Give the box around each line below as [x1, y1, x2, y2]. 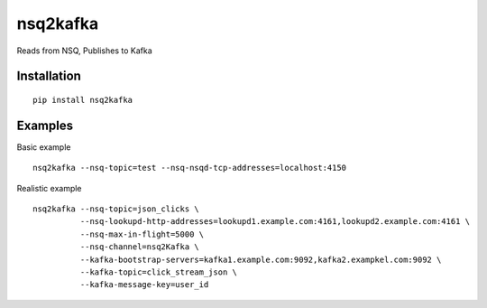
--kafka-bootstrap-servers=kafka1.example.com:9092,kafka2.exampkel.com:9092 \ [79, 254, 442, 265]
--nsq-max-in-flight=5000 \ [79, 229, 205, 239]
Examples [16, 117, 74, 133]
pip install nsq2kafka [32, 95, 133, 105]
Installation [16, 69, 81, 84]
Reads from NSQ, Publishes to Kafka [16, 45, 152, 56]
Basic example [16, 141, 71, 153]
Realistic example [16, 182, 82, 193]
